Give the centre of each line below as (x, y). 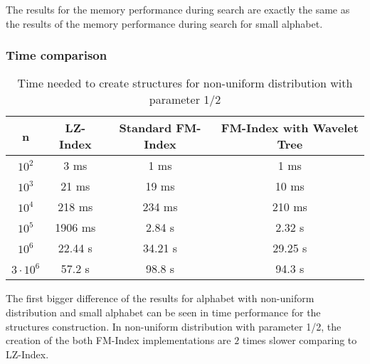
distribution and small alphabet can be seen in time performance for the (163, 312)
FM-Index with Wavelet (290, 128)
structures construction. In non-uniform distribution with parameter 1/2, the (174, 326)
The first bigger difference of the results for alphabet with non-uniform (160, 298)
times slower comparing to (300, 340)
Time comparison (57, 55)
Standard (146, 128)
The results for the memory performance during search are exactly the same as (178, 9)
